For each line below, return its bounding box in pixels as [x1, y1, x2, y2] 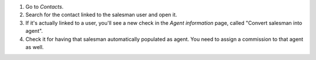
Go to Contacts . [25, 3, 64, 10]
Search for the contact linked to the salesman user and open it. [25, 12, 177, 18]
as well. [25, 43, 44, 50]
